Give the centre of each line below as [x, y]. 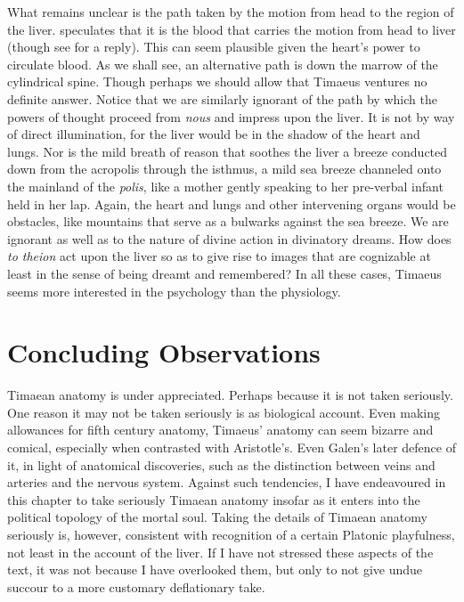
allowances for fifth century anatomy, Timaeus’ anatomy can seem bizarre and [220, 430]
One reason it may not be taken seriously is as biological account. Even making [224, 412]
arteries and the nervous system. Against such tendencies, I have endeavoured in [227, 482]
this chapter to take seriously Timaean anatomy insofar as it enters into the [214, 499]
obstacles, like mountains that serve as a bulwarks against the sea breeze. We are [228, 221]
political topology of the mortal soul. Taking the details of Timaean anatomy [217, 517]
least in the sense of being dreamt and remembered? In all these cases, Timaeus [224, 273]
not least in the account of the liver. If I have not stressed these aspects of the [220, 552]
